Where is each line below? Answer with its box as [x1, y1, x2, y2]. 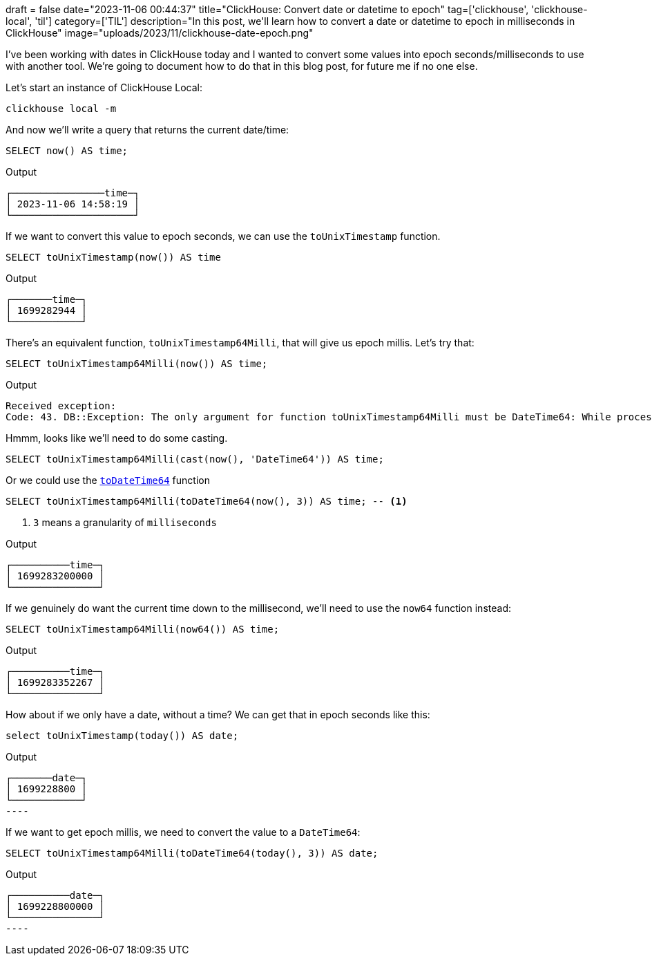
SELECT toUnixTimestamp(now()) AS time [6, 252, 221, 263]
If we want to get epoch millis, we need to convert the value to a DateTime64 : [6, 826, 361, 838]
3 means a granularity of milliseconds [33, 516, 217, 528]
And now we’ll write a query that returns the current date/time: [6, 124, 289, 136]
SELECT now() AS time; [6, 145, 128, 156]
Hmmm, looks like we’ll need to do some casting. [6, 432, 228, 444]
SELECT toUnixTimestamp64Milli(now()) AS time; [6, 358, 268, 369]
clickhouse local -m [6, 103, 117, 114]
